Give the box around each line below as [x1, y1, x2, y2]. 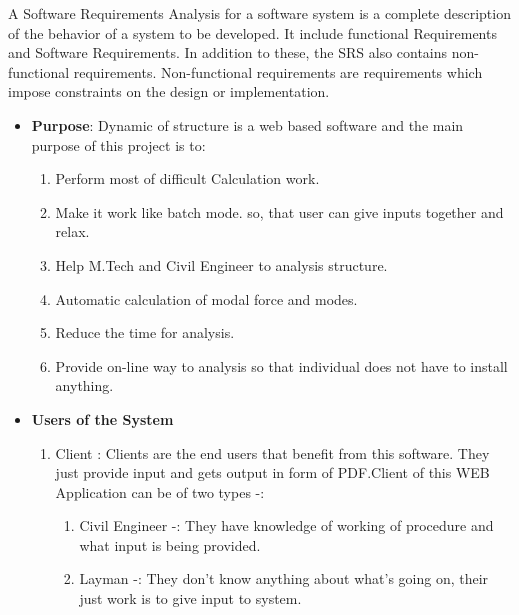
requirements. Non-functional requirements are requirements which [73, 61, 483, 82]
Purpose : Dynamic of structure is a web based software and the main [31, 114, 464, 135]
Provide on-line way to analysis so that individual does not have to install [55, 355, 508, 376]
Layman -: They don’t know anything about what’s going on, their [79, 568, 489, 589]
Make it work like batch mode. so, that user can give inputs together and [55, 201, 504, 222]
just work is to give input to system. [79, 588, 302, 609]
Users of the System [31, 408, 174, 429]
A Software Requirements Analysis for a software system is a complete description [8, 3, 511, 23]
